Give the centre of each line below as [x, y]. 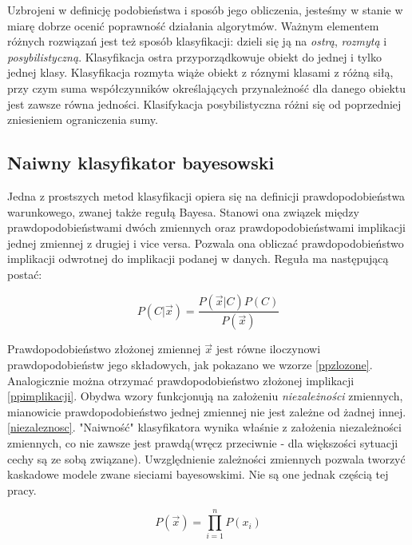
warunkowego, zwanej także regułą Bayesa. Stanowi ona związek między [183, 211]
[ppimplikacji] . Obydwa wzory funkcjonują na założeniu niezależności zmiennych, [205, 396]
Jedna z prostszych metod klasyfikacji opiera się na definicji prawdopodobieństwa [206, 195]
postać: [25, 274]
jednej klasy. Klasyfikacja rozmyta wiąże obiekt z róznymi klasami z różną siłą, [200, 72]
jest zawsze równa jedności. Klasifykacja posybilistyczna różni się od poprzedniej [204, 103]
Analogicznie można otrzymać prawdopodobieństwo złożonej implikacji [181, 380]
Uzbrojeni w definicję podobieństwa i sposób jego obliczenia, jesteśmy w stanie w [205, 10]
